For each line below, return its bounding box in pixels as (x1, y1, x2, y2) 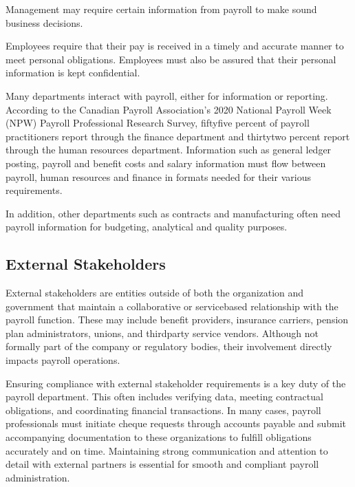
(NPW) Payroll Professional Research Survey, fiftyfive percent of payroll (6, 116, 310, 130)
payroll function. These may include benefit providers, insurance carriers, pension (6, 312, 349, 327)
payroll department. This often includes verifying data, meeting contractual (6, 389, 323, 404)
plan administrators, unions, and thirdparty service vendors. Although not (6, 325, 319, 340)
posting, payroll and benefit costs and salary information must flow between (6, 155, 326, 170)
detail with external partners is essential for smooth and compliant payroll (6, 457, 319, 471)
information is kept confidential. (6, 65, 140, 80)
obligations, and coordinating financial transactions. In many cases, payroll (6, 402, 321, 417)
